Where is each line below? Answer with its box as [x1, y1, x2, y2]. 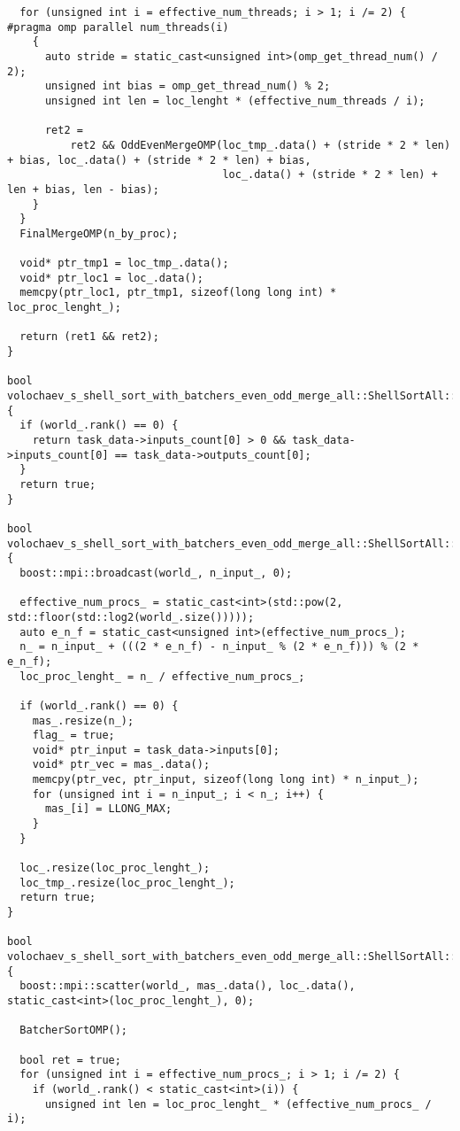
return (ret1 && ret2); [19, 330, 159, 344]
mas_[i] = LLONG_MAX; [44, 802, 172, 816]
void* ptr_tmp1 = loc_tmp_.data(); [19, 257, 229, 270]
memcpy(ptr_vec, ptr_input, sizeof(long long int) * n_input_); [32, 773, 419, 786]
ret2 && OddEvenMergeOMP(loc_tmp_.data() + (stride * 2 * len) [70, 138, 451, 151]
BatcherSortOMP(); [19, 1024, 128, 1037]
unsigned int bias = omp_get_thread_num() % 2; [44, 80, 331, 93]
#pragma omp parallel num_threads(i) [7, 20, 229, 34]
